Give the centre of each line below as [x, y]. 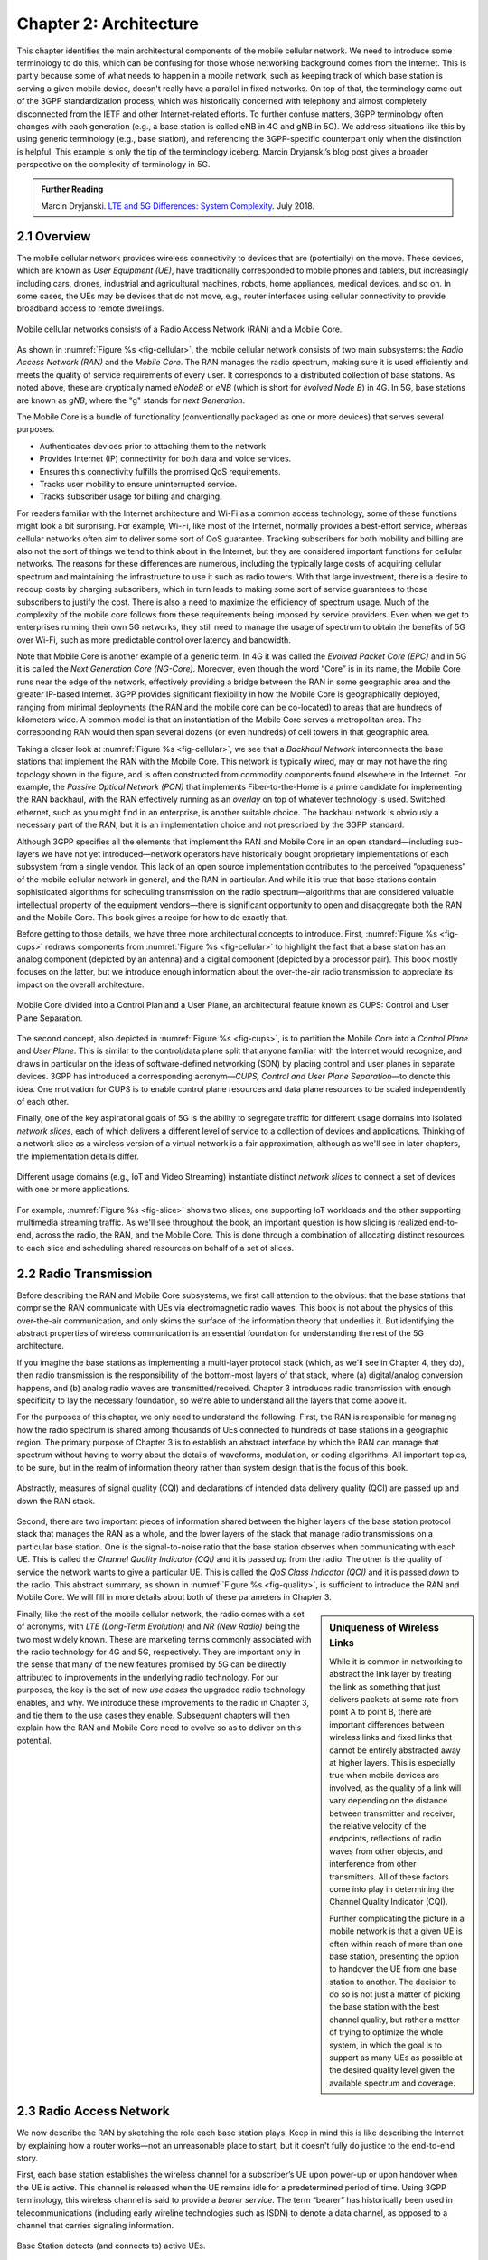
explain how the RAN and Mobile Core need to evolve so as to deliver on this [159, 1728]
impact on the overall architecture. [80, 984]
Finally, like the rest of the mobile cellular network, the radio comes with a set [160, 1614]
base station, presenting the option [394, 1956]
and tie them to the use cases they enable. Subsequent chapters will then [154, 1715]
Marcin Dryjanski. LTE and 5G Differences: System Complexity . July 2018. [178, 206]
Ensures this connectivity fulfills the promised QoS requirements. [160, 471]
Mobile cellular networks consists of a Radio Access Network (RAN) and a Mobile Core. [179, 329]
